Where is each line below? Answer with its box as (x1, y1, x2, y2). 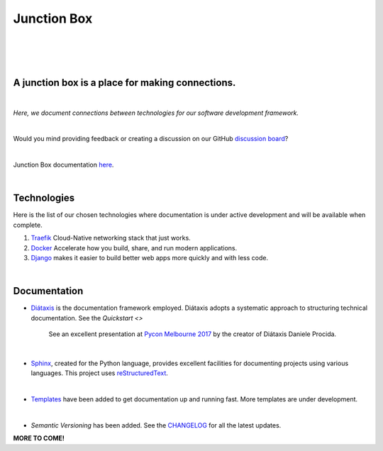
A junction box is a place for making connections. (13, 77, 236, 89)
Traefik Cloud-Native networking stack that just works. (30, 234, 191, 243)
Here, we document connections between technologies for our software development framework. (13, 108, 299, 117)
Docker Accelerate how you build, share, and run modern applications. (30, 243, 238, 252)
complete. (13, 221, 43, 229)
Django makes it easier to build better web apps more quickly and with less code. (30, 254, 269, 262)
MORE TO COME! (13, 434, 65, 442)
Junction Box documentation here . (13, 160, 114, 169)
